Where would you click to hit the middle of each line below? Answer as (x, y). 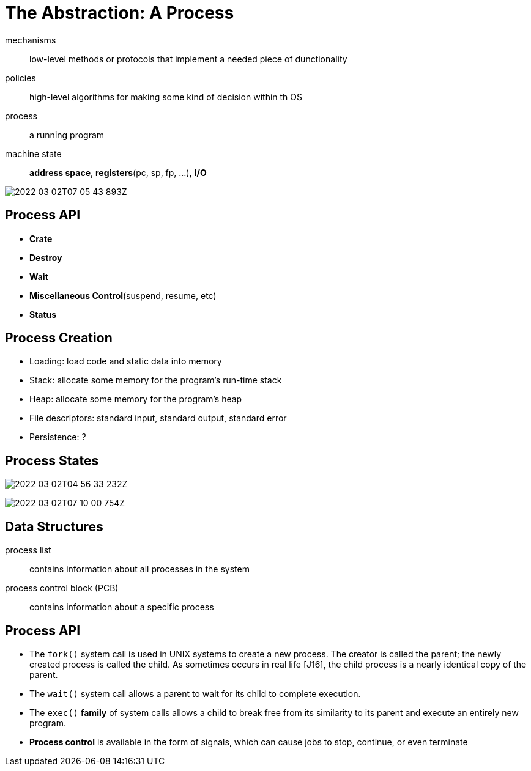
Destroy (46, 257)
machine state (33, 153)
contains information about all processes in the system (139, 569)
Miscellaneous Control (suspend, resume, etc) (123, 295)
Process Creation (59, 338)
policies (20, 78)
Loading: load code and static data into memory (126, 361)
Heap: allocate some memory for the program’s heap (136, 399)
